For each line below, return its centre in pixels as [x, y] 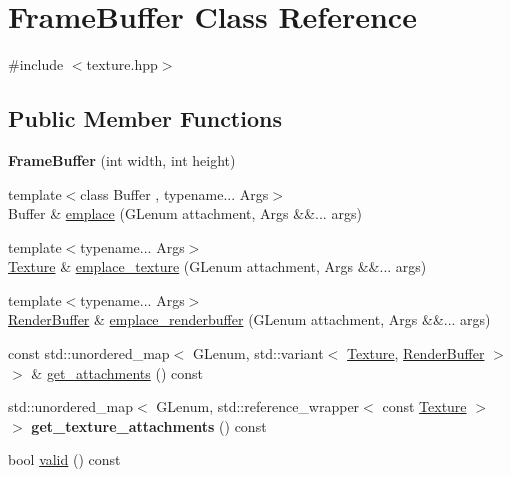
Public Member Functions [145, 118]
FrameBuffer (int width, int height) [122, 159]
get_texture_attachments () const [149, 425]
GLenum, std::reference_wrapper [258, 406]
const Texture [424, 406]
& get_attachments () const [117, 372]
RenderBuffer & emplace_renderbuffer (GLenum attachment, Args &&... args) [249, 319]
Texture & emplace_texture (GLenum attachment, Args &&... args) [217, 266]
